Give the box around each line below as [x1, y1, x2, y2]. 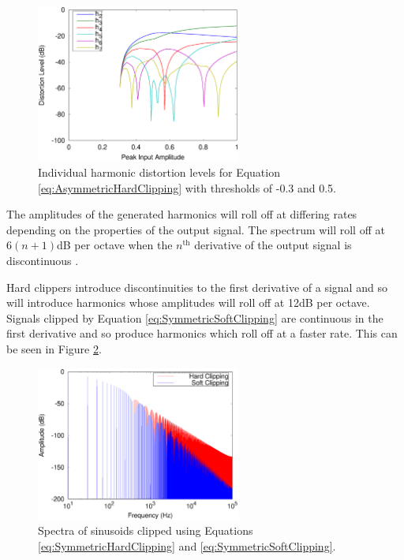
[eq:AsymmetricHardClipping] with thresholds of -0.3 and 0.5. [38, 179, 337, 196]
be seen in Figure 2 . [6, 341, 102, 357]
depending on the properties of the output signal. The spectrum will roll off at [6, 221, 385, 237]
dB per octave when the [57, 237, 173, 253]
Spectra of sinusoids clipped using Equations [38, 522, 253, 539]
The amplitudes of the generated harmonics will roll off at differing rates [6, 206, 357, 222]
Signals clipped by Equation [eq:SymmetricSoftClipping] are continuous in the [6, 309, 383, 326]
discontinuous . [6, 252, 79, 269]
